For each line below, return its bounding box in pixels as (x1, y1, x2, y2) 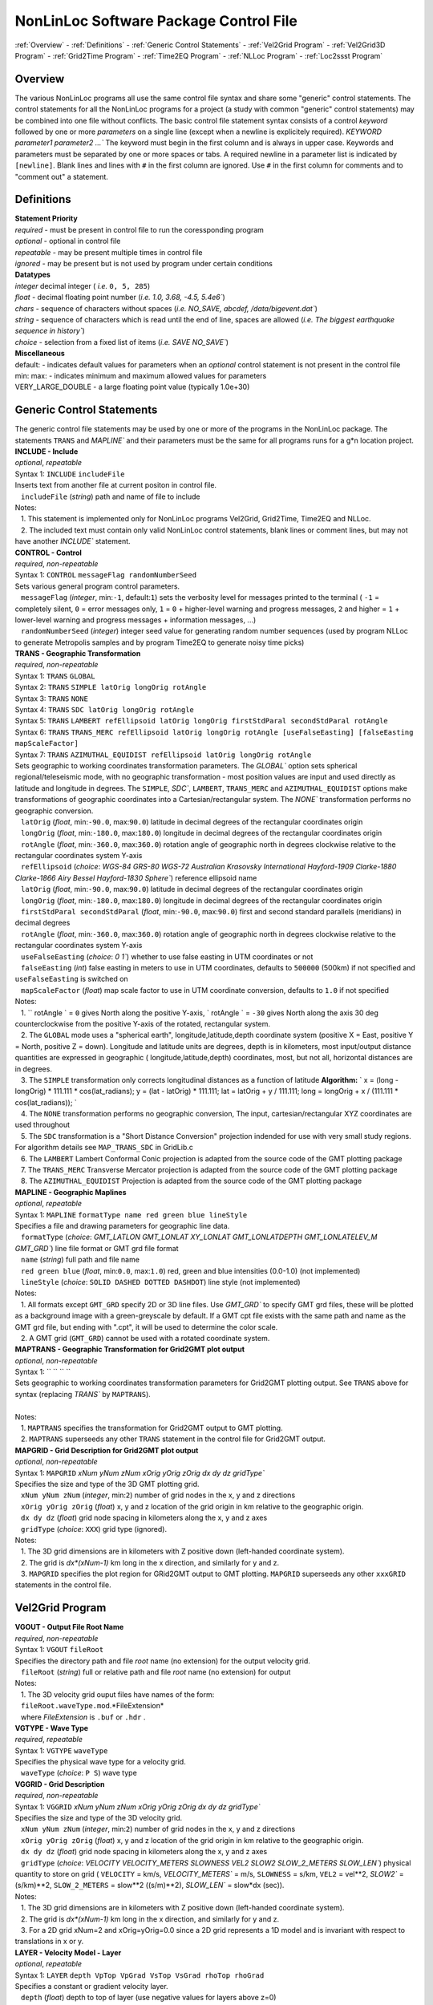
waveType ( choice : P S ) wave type (20, 1768, 138, 1778)
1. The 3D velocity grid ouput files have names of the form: (20, 1689, 215, 1699)
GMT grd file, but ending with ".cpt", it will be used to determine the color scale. (14, 1322, 278, 1331)
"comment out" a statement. (14, 172, 108, 181)
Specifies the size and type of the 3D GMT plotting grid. (14, 1479, 200, 1489)
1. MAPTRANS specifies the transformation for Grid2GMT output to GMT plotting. (20, 1424, 284, 1433)
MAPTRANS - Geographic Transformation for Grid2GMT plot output (14, 1344, 245, 1355)
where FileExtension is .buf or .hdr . (20, 1712, 146, 1722)
